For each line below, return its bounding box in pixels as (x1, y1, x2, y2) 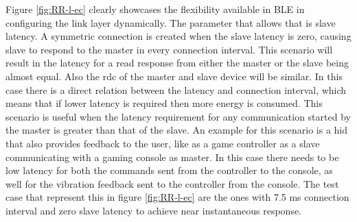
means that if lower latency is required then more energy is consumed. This (5, 96, 323, 110)
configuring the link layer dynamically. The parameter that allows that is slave (5, 15, 336, 29)
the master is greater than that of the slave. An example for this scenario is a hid (5, 123, 348, 137)
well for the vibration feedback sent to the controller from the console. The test (5, 176, 339, 190)
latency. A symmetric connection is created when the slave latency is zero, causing (5, 29, 352, 43)
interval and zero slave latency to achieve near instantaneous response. (5, 203, 302, 217)
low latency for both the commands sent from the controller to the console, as (5, 163, 333, 177)
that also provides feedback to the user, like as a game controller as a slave (5, 136, 320, 150)
